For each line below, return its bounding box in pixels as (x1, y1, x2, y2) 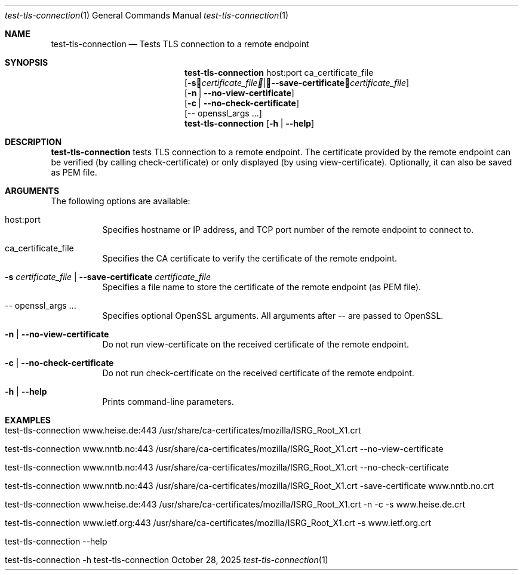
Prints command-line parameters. (102, 396, 234, 407)
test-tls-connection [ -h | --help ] (184, 118, 315, 128)
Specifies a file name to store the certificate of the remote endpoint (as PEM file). (102, 282, 422, 292)
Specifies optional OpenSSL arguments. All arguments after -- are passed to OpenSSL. (102, 310, 444, 321)
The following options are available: (51, 196, 190, 206)
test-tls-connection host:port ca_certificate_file (184, 67, 374, 78)
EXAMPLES (5, 415, 51, 425)
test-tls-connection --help (5, 536, 107, 546)
